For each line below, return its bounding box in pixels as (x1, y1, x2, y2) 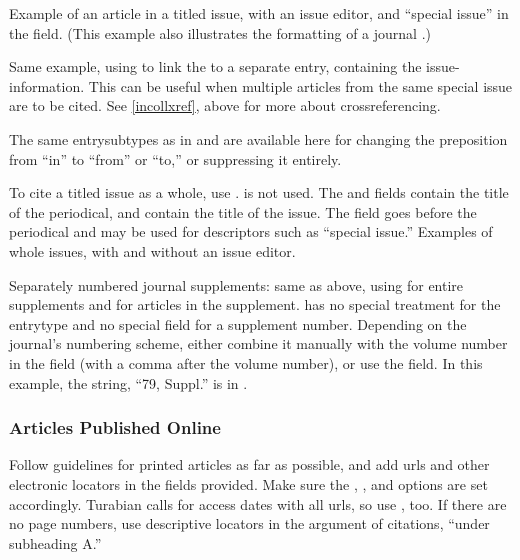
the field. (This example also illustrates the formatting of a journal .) (9, 22, 432, 43)
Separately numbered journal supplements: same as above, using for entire (9, 274, 464, 295)
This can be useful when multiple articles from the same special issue (88, 75, 513, 96)
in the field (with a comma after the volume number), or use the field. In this (9, 352, 483, 373)
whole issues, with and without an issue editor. (9, 240, 296, 261)
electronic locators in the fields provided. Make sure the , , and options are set (9, 473, 488, 494)
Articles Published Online (9, 415, 221, 440)
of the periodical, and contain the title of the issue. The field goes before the (9, 201, 477, 222)
